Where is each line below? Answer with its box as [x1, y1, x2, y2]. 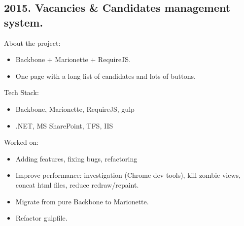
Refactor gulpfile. [15, 213, 68, 223]
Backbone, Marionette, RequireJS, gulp [15, 103, 135, 114]
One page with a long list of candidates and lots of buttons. [15, 70, 196, 81]
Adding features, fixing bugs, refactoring [15, 153, 138, 163]
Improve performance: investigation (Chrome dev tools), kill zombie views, [15, 170, 241, 180]
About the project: [4, 37, 61, 48]
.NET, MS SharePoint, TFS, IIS [15, 120, 113, 130]
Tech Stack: [4, 87, 39, 97]
